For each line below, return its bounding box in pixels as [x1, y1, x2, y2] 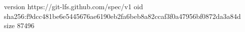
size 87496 [4, 20, 35, 31]
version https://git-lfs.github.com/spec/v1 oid [4, 1, 143, 11]
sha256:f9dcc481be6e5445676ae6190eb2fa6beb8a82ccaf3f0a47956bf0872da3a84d [4, 11, 241, 21]
